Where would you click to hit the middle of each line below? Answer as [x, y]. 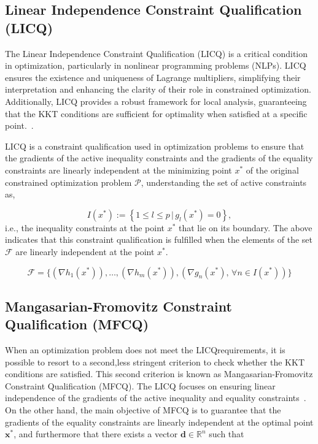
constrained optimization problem [68, 182]
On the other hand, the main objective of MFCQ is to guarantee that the [143, 410]
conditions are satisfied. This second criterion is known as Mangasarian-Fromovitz [159, 374]
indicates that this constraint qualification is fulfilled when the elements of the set [159, 239]
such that [227, 434]
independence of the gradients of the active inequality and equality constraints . [156, 398]
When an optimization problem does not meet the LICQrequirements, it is [145, 350]
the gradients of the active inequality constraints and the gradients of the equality [159, 158]
